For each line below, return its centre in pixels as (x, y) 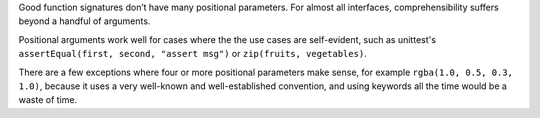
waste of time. (48, 100)
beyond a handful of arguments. (84, 21)
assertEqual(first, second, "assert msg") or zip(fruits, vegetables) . (192, 54)
